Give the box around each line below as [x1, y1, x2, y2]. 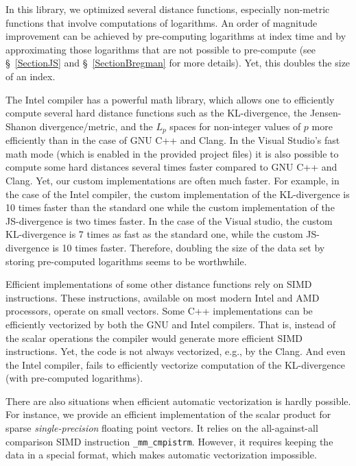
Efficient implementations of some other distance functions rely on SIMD [5, 277, 312, 291]
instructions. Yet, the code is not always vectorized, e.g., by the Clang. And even [5, 344, 346, 358]
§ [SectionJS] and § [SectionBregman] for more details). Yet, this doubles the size [5, 56, 351, 70]
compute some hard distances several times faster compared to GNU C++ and [5, 160, 337, 174]
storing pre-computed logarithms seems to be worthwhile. [5, 254, 247, 268]
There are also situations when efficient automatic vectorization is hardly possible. [5, 393, 351, 408]
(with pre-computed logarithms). [5, 371, 143, 385]
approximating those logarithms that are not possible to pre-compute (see [5, 42, 316, 56]
